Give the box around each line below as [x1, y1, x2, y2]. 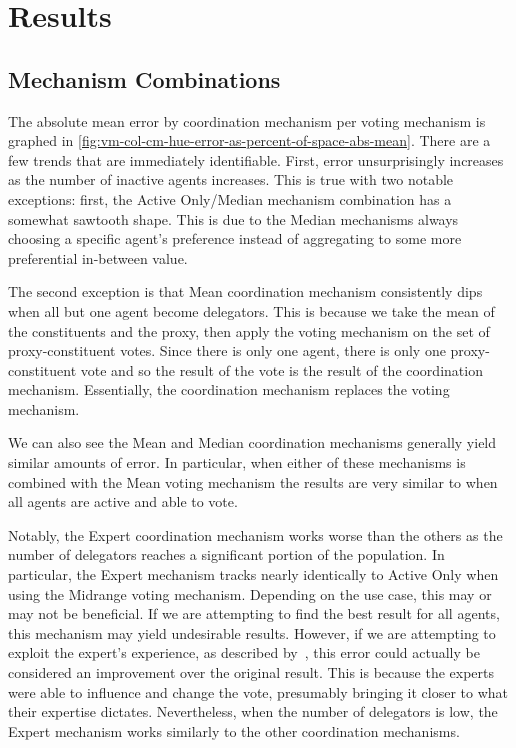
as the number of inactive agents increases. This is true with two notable [8, 169, 454, 190]
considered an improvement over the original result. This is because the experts [8, 662, 494, 683]
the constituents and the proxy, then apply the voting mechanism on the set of [8, 320, 490, 341]
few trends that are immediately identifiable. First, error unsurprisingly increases [8, 149, 504, 170]
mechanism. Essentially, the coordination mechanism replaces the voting [8, 379, 450, 400]
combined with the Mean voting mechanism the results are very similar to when [8, 471, 498, 492]
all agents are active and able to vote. [8, 491, 238, 512]
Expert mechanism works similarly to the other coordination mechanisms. [8, 720, 460, 741]
